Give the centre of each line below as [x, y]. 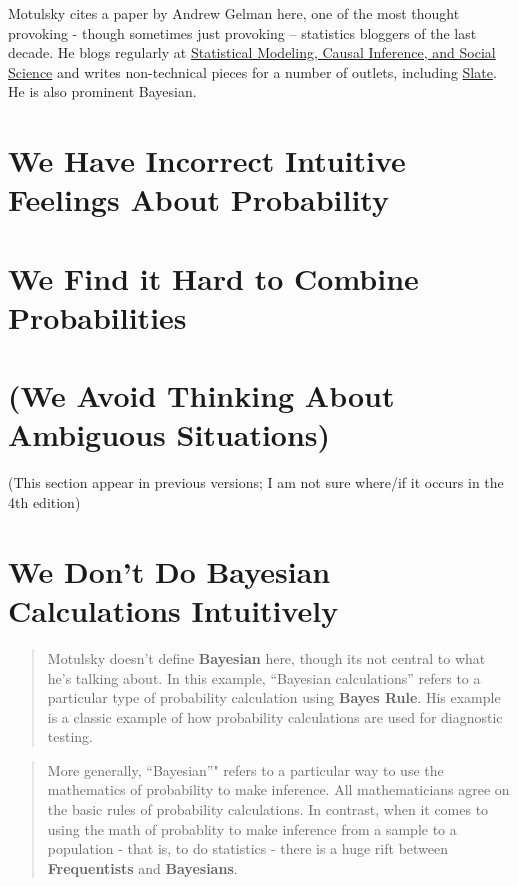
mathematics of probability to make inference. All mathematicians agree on [278, 789]
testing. [70, 736]
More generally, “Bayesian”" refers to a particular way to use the [245, 769]
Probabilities [97, 316]
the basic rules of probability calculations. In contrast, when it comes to [268, 809]
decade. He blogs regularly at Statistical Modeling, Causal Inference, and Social [252, 52]
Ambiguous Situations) [169, 434]
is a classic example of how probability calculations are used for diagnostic [275, 716]
